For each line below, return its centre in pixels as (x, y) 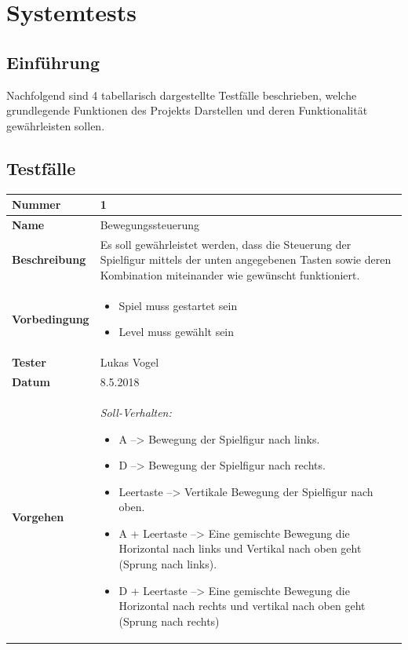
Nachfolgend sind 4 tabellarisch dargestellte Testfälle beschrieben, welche (182, 95)
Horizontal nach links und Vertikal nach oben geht (240, 548)
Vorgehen (38, 516)
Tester (29, 362)
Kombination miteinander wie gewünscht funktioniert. (230, 274)
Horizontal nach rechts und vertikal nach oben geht (242, 606)
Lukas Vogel (129, 362)
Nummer (36, 204)
